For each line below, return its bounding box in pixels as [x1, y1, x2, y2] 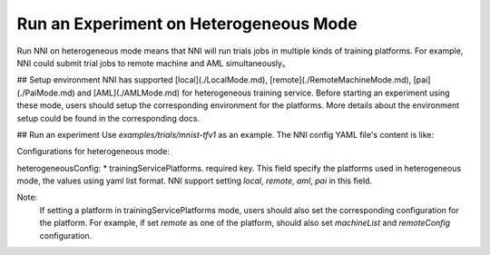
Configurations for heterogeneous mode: [16, 146, 170, 157]
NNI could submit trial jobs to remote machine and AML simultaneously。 [16, 57, 290, 68]
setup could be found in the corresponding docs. [16, 113, 200, 123]
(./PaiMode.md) [16, 87, 76, 98]
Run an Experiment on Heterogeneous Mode [16, 14, 358, 34]
